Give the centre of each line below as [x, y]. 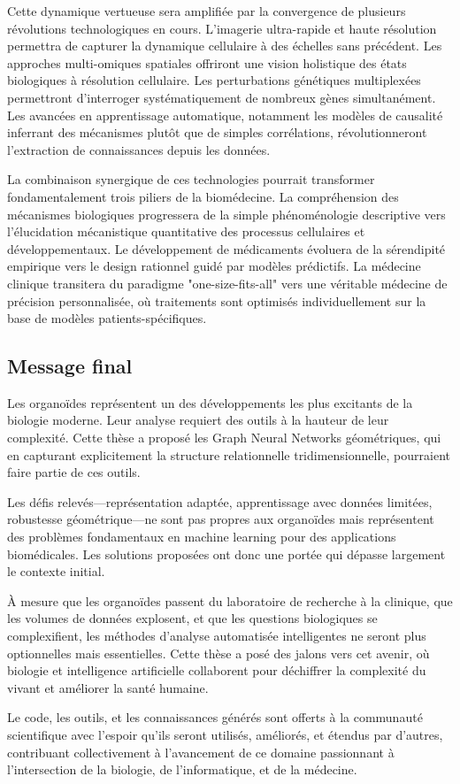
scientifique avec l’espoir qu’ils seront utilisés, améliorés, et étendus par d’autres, [225, 734]
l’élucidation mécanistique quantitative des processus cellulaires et [186, 231]
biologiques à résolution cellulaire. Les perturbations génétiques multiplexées [214, 80]
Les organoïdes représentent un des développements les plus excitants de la [210, 402]
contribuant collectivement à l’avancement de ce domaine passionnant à [201, 752]
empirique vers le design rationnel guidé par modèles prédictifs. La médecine [214, 266]
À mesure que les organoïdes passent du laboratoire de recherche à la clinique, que [230, 600]
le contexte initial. [56, 571]
